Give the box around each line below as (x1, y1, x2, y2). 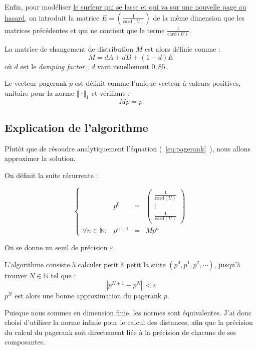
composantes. (5, 336, 46, 347)
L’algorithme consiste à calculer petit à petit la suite (5, 259, 166, 269)
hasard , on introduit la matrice (5, 12, 100, 23)
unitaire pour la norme (5, 87, 74, 98)
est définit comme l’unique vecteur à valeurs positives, (75, 78, 241, 88)
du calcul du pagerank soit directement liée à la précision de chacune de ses (5, 326, 236, 337)
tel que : (51, 270, 76, 280)
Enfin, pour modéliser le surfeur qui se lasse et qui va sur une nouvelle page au (5, 2, 246, 12)
